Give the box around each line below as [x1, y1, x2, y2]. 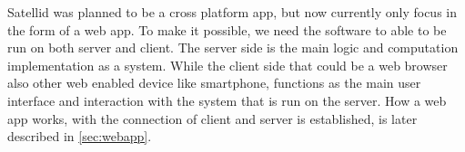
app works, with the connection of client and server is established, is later [7, 109, 418, 128]
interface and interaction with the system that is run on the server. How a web [7, 90, 447, 109]
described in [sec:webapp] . [7, 127, 152, 146]
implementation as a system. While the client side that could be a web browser [7, 55, 448, 74]
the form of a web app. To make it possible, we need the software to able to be [7, 20, 447, 39]
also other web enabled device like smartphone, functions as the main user [7, 73, 421, 92]
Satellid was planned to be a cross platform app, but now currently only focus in [7, 3, 458, 21]
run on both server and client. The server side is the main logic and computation [7, 38, 459, 57]
